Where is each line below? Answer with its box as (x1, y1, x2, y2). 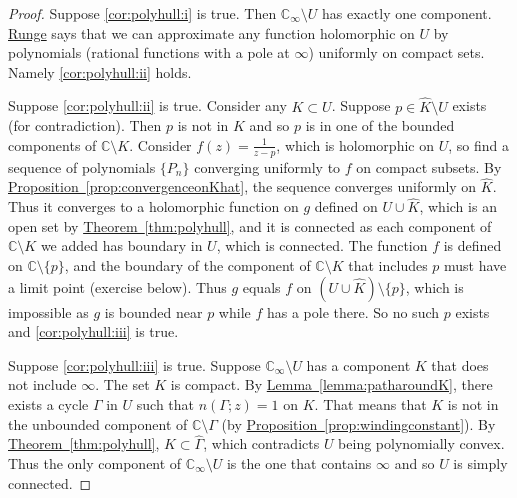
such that (136, 393, 195, 414)
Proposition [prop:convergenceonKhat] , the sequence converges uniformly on (8, 176, 477, 197)
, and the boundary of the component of (64, 255, 311, 276)
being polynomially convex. (338, 433, 505, 454)
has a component (306, 354, 411, 375)
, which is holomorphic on (276, 134, 434, 155)
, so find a (448, 134, 509, 155)
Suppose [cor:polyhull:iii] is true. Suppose (8, 354, 261, 375)
